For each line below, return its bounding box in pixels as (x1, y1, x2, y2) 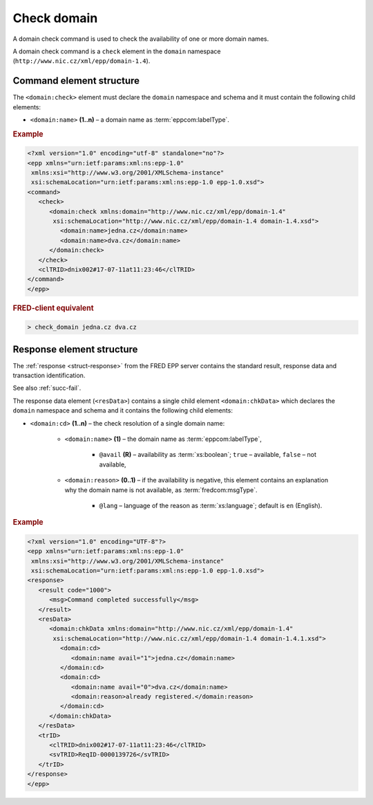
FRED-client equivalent (12, 303, 94, 313)
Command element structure (12, 75, 140, 87)
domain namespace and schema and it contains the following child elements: (12, 406, 233, 415)
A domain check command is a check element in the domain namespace (12, 47, 221, 55)
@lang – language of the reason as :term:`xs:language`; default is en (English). (99, 501, 323, 509)
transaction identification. (12, 371, 86, 380)
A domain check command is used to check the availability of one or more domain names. (12, 35, 269, 43)
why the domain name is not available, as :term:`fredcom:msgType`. (64, 485, 258, 494)
